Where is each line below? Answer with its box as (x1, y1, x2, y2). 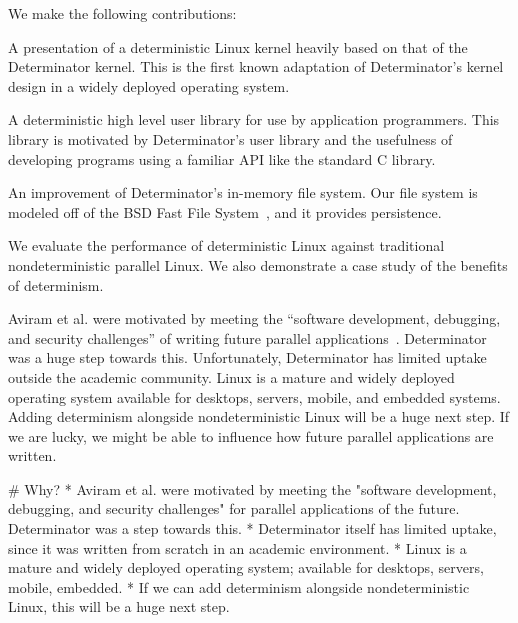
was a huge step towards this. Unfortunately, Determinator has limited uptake (8, 347, 487, 368)
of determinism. (8, 274, 104, 295)
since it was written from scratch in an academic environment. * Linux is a (8, 537, 467, 558)
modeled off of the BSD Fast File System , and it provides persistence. (8, 201, 442, 222)
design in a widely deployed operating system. (8, 75, 290, 96)
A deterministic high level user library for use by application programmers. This (8, 109, 500, 130)
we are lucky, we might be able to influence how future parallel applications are (8, 425, 494, 446)
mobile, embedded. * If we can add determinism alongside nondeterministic (8, 576, 470, 597)
